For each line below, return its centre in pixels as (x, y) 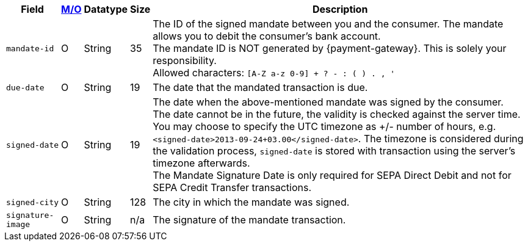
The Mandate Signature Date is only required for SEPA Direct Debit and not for (332, 175)
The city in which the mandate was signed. (251, 202)
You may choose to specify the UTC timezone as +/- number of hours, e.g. (324, 126)
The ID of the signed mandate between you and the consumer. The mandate (328, 24)
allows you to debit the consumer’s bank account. (267, 36)
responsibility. (185, 60)
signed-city (33, 202)
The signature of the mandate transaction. (249, 220)
